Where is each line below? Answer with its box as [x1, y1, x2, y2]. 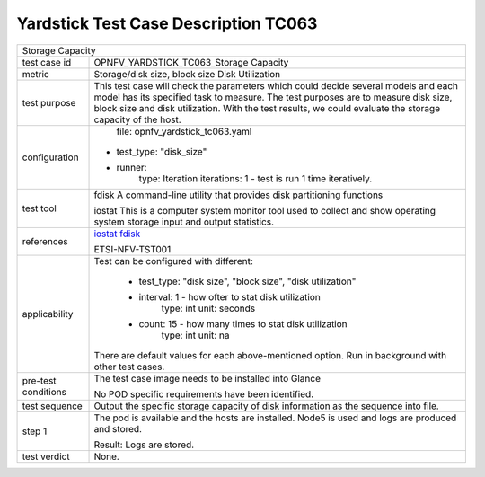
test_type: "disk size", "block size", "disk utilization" [138, 275, 357, 287]
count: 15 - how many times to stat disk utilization [138, 317, 348, 330]
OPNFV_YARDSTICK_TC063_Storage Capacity [93, 56, 289, 68]
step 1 [22, 425, 48, 437]
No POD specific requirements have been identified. [93, 387, 314, 400]
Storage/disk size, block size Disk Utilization [93, 67, 281, 80]
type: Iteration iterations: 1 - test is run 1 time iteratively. [138, 172, 373, 184]
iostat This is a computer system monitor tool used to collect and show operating [93, 204, 436, 216]
